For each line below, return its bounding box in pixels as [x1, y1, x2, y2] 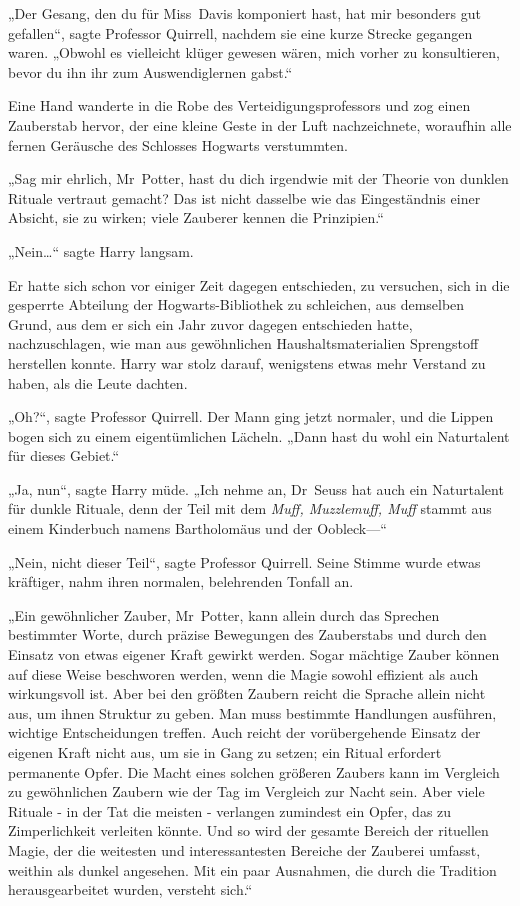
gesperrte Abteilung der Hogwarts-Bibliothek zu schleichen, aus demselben [8, 294, 465, 315]
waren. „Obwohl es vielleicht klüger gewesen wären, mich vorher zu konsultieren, [8, 42, 500, 63]
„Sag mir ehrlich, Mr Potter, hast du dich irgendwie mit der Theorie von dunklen [8, 168, 509, 189]
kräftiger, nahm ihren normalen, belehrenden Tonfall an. [8, 571, 354, 592]
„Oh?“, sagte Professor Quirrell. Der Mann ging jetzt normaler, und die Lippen [8, 406, 494, 427]
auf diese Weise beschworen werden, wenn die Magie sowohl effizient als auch [8, 663, 479, 684]
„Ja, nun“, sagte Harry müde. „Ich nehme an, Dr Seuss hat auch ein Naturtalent [8, 478, 504, 499]
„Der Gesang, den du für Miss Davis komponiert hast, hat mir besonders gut [8, 3, 481, 23]
